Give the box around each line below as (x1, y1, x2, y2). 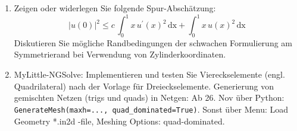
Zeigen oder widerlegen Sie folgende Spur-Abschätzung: (14, 2, 216, 14)
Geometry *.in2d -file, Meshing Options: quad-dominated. (14, 114, 225, 127)
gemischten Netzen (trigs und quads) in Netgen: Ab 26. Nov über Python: (14, 91, 285, 104)
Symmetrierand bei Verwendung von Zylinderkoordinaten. (14, 48, 226, 60)
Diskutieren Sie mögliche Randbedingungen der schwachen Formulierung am (14, 36, 292, 49)
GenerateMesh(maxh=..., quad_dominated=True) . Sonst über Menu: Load (14, 103, 289, 115)
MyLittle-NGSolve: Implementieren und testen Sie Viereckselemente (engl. (14, 68, 285, 81)
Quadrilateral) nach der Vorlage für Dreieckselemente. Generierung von (14, 79, 274, 92)
